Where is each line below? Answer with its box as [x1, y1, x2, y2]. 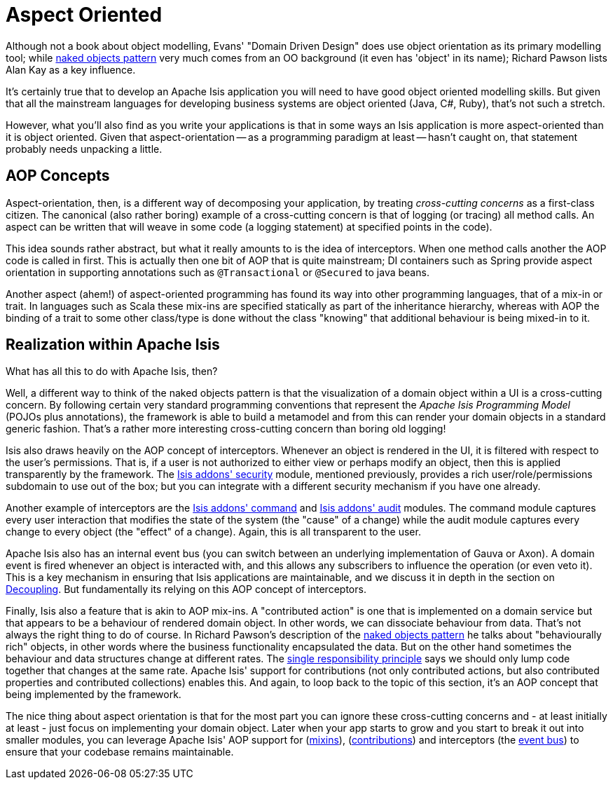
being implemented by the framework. [6, 688, 181, 701]
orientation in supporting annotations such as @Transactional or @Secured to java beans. [6, 266, 429, 278]
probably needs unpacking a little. [6, 142, 163, 155]
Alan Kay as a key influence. [6, 63, 136, 76]
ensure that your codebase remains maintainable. [6, 746, 234, 758]
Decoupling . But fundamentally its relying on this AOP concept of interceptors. [6, 583, 366, 596]
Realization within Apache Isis [6, 336, 220, 354]
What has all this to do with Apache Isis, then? [6, 365, 218, 378]
